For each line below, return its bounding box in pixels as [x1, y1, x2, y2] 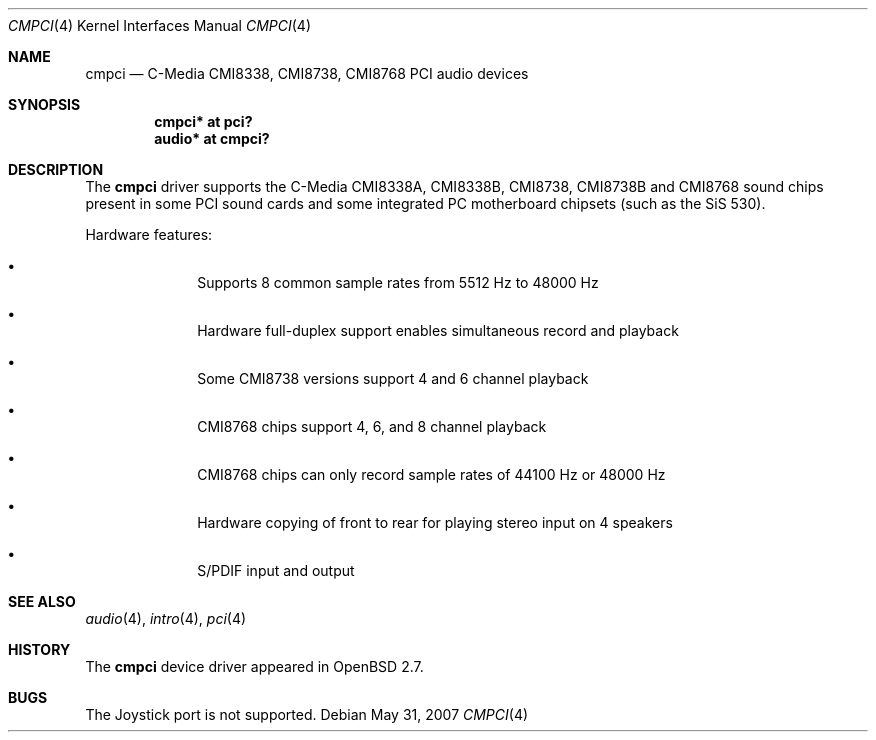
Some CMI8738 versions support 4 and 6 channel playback [197, 370, 589, 387]
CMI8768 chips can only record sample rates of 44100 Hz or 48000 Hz [197, 466, 666, 483]
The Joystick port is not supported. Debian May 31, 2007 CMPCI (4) [85, 706, 529, 723]
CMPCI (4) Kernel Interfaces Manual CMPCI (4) [8, 17, 312, 34]
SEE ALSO [8, 593, 76, 610]
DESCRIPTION [8, 161, 104, 178]
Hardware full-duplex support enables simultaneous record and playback [197, 322, 679, 339]
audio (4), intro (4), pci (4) [85, 610, 247, 627]
